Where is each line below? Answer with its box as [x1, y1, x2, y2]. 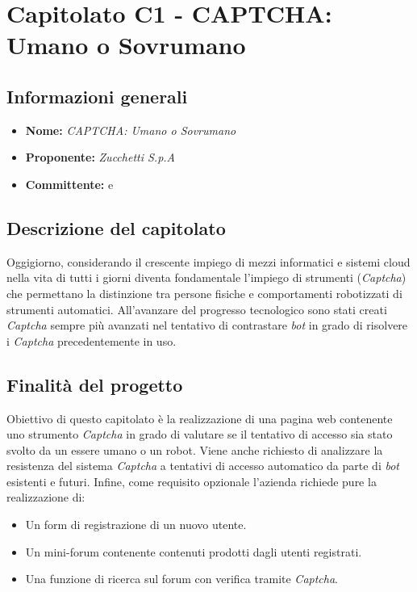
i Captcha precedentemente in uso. [6, 332, 177, 349]
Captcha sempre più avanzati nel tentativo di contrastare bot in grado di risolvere [6, 317, 408, 334]
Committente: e [25, 175, 114, 192]
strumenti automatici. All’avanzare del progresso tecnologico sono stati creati [6, 300, 387, 317]
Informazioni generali [6, 83, 188, 108]
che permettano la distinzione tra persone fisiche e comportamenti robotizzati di [6, 284, 402, 301]
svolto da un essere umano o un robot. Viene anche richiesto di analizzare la [6, 441, 383, 458]
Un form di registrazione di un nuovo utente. [25, 516, 247, 533]
